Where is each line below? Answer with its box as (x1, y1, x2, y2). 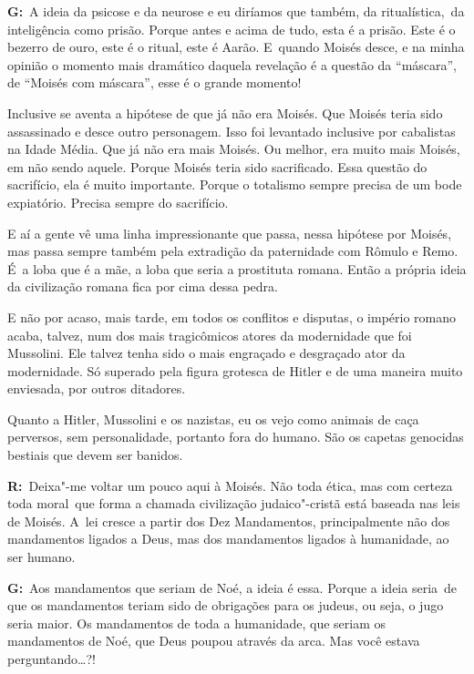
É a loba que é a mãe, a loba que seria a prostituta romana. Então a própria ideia (7, 259, 467, 278)
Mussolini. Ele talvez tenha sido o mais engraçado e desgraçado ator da (7, 343, 406, 363)
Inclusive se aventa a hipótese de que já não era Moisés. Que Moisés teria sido (7, 103, 443, 122)
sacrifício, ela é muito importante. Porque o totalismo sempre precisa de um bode (7, 175, 462, 194)
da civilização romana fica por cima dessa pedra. (7, 277, 278, 296)
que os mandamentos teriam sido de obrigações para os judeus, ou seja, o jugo (7, 596, 444, 615)
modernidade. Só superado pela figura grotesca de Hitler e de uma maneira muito (7, 361, 463, 380)
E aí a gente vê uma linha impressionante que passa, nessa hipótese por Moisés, (7, 223, 452, 242)
